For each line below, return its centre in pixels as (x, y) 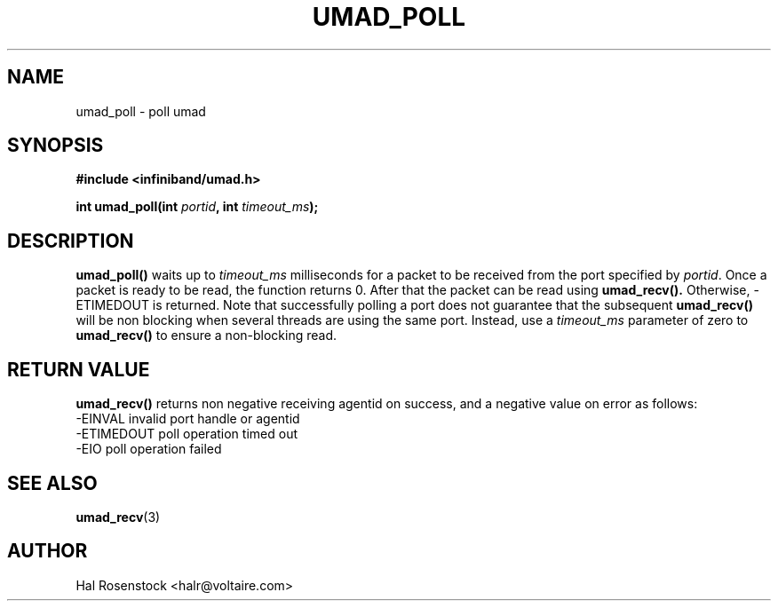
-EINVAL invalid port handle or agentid (188, 419)
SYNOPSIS (56, 146)
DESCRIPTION (71, 241)
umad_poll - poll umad (141, 111)
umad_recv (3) (118, 517)
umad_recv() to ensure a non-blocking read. (206, 336)
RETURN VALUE (79, 369)
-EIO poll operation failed (149, 449)
